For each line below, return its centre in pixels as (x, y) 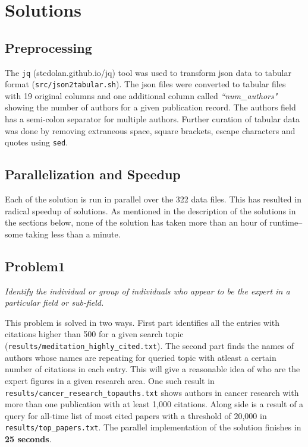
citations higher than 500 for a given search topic (94, 334)
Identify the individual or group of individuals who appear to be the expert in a (147, 291)
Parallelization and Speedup (93, 174)
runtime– (286, 222)
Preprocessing (48, 47)
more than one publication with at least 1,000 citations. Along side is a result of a (154, 404)
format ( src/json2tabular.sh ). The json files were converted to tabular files (145, 84)
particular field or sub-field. (54, 302)
